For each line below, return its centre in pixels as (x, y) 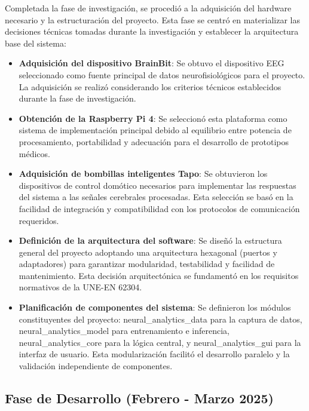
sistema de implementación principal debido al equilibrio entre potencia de (155, 130)
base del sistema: (36, 43)
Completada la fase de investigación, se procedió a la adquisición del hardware (148, 8)
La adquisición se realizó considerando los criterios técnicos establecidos (150, 86)
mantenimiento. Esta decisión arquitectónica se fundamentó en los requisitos (159, 275)
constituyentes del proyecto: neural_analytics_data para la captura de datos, (160, 319)
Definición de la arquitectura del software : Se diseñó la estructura (150, 240)
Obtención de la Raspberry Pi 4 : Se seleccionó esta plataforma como (153, 118)
